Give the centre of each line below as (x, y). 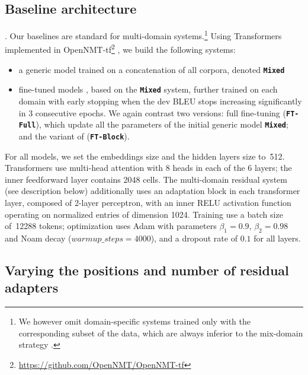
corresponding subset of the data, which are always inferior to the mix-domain (161, 333)
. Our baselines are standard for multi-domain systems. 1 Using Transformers (143, 35)
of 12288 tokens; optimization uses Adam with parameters (111, 226)
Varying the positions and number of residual (147, 270)
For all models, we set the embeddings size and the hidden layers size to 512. (145, 156)
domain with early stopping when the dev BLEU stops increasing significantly (160, 101)
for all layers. (277, 238)
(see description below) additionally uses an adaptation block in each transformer (153, 191)
